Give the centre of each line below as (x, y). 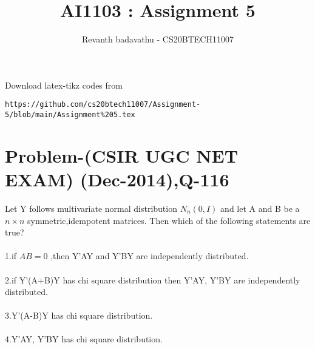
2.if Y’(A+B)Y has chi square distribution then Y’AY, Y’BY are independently (153, 280)
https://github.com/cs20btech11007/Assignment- (103, 105)
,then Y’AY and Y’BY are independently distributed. (150, 256)
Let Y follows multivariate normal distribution (91, 208)
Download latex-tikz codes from (64, 85)
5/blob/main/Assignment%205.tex (70, 114)
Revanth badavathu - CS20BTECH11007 (158, 39)
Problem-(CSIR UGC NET (122, 155)
